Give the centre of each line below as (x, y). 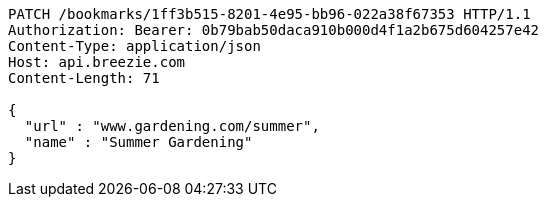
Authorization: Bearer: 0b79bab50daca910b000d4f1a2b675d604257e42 (274, 30)
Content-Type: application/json (134, 46)
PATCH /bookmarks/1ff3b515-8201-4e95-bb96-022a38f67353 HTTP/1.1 (269, 14)
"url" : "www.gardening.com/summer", (172, 126)
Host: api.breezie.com (97, 62)
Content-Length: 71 (84, 78)
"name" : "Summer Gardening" (138, 142)
